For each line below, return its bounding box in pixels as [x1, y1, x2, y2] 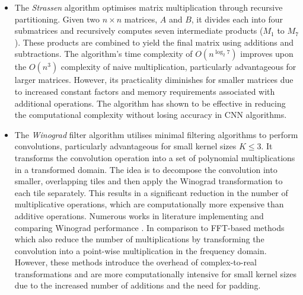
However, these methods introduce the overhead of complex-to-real [14, 256, 257, 268]
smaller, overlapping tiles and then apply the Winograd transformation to [14, 175, 283, 187]
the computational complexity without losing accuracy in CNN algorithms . [14, 108, 287, 121]
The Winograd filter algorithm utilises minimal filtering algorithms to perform [14, 128, 298, 140]
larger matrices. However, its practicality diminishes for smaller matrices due [14, 73, 294, 86]
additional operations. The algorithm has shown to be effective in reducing [14, 97, 286, 109]
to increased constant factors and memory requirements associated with [14, 85, 275, 97]
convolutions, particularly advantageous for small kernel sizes [14, 140, 237, 152]
